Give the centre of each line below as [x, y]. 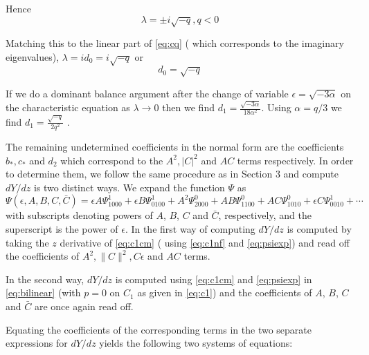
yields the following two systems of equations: [196, 343]
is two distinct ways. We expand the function [129, 187]
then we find [188, 107]
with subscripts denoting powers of [79, 215]
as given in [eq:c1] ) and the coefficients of [225, 292]
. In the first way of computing [190, 228]
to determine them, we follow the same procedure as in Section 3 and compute [172, 174]
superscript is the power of [62, 228]
